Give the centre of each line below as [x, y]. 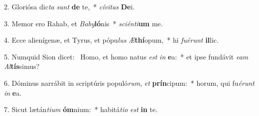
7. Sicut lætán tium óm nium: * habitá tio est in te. [81, 109]
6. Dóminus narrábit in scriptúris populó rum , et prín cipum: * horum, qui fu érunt [129, 83]
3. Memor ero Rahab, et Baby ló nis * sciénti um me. [83, 23]
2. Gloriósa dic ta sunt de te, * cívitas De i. [69, 6]
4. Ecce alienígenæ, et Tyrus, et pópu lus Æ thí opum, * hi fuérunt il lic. [111, 40]
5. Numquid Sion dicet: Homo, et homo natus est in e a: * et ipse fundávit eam [126, 56]
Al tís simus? [22, 66]
